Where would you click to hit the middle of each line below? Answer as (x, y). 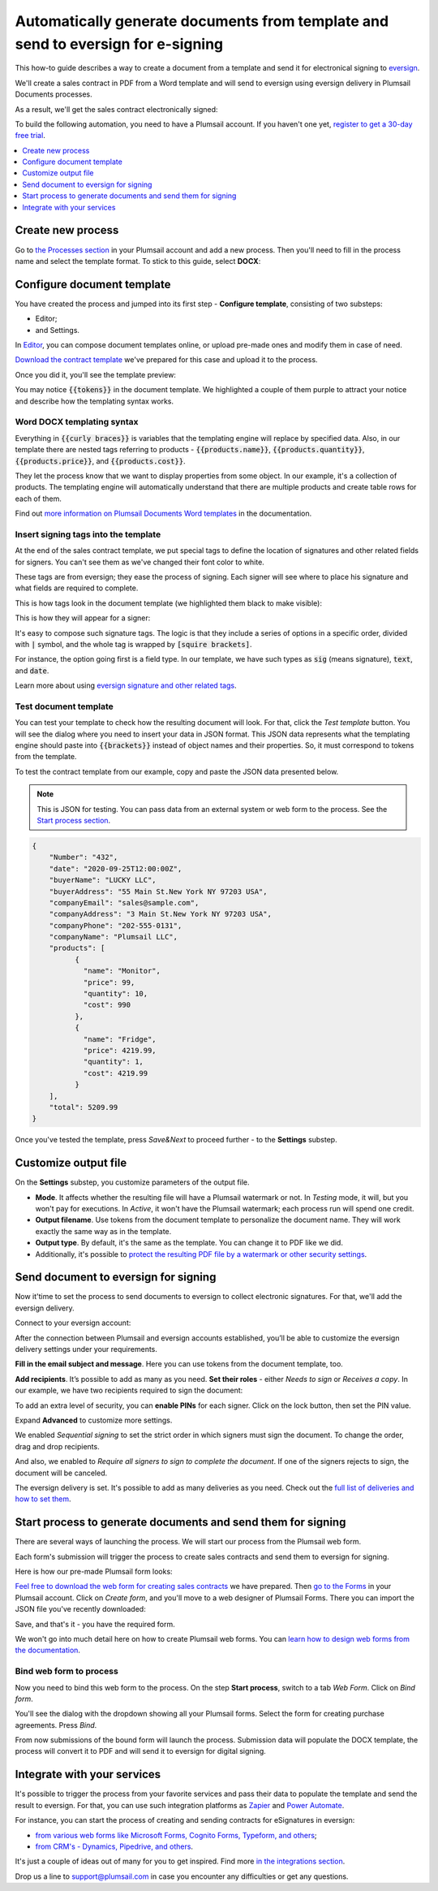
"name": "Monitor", (122, 971)
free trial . (30, 136)
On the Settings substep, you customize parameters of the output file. (132, 1182)
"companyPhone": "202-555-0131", (116, 925)
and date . (32, 671)
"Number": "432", (84, 857)
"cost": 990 (107, 1005)
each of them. (39, 499)
